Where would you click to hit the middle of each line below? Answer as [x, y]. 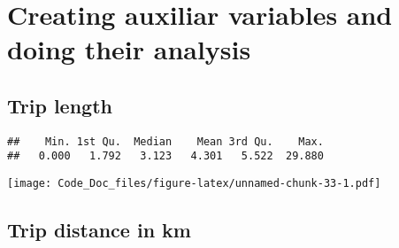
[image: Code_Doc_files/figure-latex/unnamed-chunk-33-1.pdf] [194, 184]
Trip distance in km [99, 230]
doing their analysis [129, 49]
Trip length [60, 105]
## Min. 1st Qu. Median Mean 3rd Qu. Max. [165, 141]
